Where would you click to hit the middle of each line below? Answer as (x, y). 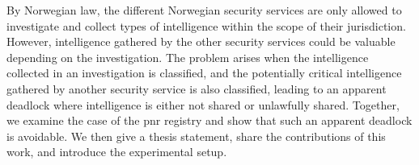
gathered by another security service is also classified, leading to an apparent (197, 88)
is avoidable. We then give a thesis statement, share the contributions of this (196, 136)
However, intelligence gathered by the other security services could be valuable (201, 41)
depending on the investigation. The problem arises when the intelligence (188, 57)
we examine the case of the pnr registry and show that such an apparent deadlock (209, 120)
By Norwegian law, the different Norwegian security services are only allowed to (204, 10)
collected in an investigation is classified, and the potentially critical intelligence (204, 73)
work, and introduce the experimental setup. (117, 152)
